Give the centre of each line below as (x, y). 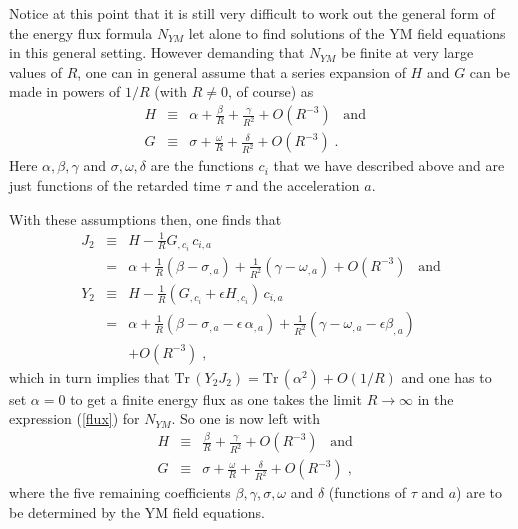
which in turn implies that (89, 376)
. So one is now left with (246, 418)
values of (35, 71)
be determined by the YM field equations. (137, 512)
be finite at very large (407, 52)
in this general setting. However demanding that (157, 52)
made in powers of (65, 91)
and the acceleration (297, 184)
